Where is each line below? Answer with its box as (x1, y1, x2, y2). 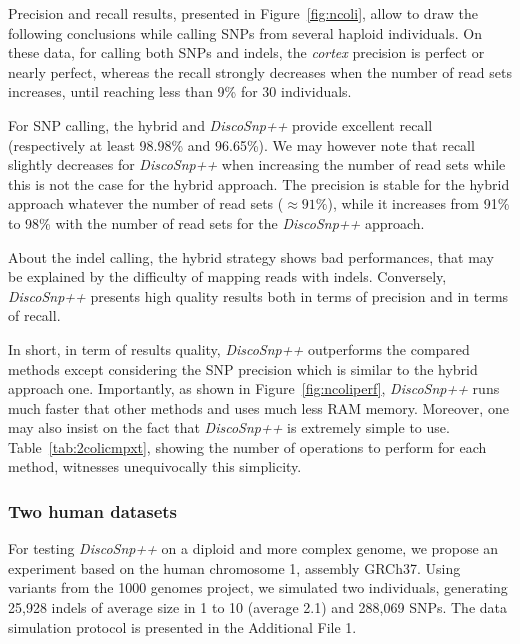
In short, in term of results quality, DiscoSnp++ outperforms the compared (8, 338, 470, 359)
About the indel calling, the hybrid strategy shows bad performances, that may (8, 246, 494, 267)
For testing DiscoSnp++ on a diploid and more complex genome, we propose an (8, 538, 499, 559)
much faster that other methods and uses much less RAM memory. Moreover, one (8, 397, 509, 418)
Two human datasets (8, 498, 178, 523)
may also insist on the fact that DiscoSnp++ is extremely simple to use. (8, 417, 450, 438)
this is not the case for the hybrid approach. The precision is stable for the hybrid (8, 173, 510, 194)
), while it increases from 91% (327, 193, 510, 214)
